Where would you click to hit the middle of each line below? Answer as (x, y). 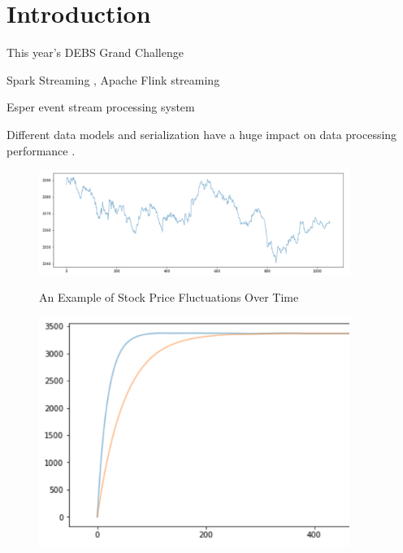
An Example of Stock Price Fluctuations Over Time (169, 297)
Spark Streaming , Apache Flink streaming (113, 79)
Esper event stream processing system (101, 107)
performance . (41, 150)
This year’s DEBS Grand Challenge (95, 52)
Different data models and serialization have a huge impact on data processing (202, 134)
